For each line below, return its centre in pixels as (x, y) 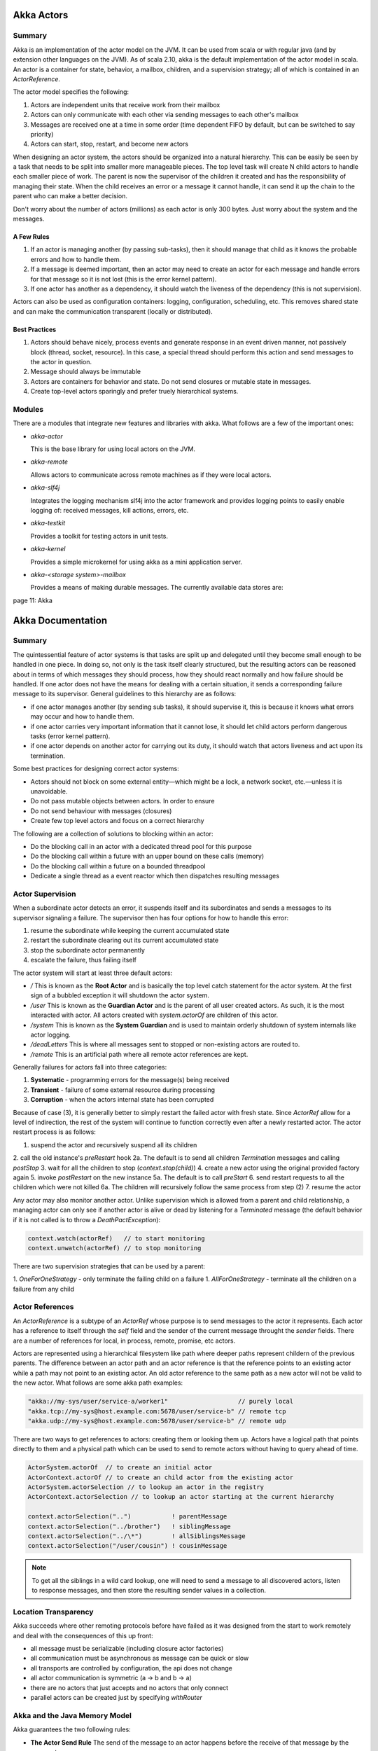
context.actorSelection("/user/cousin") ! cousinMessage (127, 1546)
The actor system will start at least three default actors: (93, 973)
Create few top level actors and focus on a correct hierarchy (117, 821)
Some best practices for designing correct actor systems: (96, 769)
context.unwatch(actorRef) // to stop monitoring (114, 1248)
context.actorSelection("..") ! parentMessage (127, 1517)
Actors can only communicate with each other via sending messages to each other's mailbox (164, 115)
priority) (42, 134)
